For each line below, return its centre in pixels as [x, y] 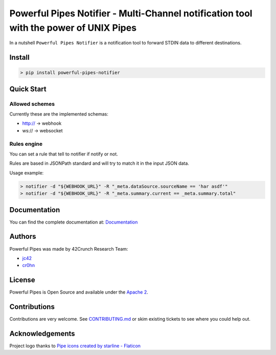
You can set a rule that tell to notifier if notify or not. [64, 154]
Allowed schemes [32, 104]
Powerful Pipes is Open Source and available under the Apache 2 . [79, 292]
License [22, 280]
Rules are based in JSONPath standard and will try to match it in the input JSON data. [99, 163]
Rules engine [26, 144]
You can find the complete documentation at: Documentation [74, 222]
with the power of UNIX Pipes [73, 28]
